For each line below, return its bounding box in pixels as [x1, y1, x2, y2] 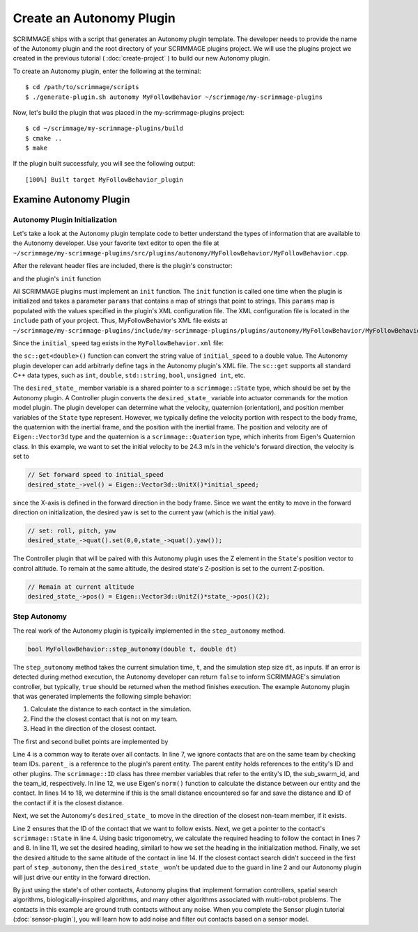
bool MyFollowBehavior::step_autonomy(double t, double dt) [27, 645, 238, 653]
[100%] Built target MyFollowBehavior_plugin [25, 175, 184, 184]
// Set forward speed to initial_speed [27, 471, 164, 479]
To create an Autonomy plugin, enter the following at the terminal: [13, 67, 201, 75]
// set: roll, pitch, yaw [27, 526, 116, 535]
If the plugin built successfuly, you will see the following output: [13, 159, 196, 168]
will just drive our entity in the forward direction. [13, 873, 150, 881]
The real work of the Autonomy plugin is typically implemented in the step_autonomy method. [13, 626, 286, 635]
